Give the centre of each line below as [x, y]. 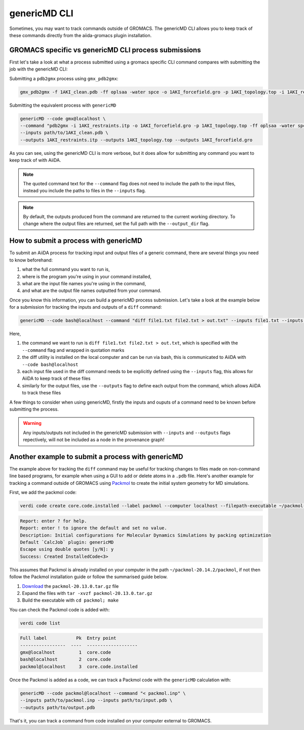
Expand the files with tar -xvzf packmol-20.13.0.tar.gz [87, 593]
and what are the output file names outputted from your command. [92, 291]
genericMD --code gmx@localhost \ [63, 119]
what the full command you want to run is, [66, 270]
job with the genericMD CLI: [39, 69]
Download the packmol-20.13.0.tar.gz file [70, 586]
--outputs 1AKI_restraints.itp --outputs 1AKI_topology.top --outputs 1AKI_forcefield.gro [136, 140]
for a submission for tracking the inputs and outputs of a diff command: [86, 307]
